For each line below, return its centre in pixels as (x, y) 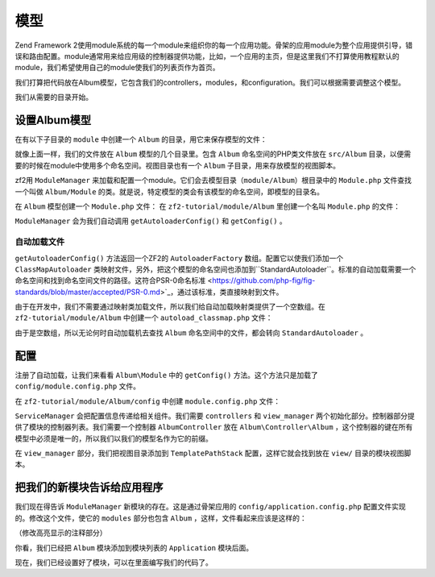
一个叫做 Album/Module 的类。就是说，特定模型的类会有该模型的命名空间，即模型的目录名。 (170, 191)
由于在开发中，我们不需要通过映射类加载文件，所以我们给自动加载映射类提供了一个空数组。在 (170, 307)
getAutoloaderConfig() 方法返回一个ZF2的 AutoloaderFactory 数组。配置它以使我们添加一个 (179, 258)
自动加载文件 (40, 242)
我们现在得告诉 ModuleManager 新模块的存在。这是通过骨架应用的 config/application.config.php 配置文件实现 (210, 507)
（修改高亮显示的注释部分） (61, 533)
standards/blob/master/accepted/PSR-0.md (88, 292)
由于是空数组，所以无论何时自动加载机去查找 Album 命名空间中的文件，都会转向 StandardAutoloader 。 (191, 332)
